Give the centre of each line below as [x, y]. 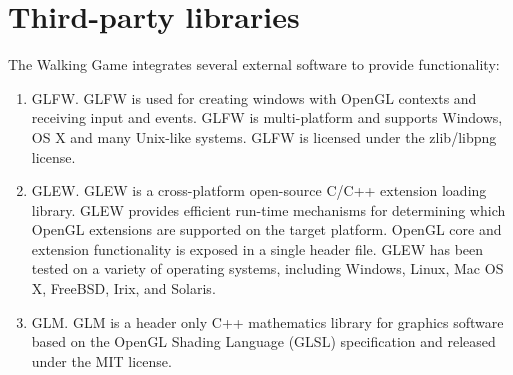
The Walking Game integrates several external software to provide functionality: [254, 64]
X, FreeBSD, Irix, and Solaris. [123, 288]
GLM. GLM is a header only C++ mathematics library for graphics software [267, 321]
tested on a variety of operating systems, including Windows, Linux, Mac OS [267, 268]
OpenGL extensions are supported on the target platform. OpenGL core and [266, 229]
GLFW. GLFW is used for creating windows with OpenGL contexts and [254, 97]
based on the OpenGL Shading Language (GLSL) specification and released [263, 341]
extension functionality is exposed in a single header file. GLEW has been [257, 248]
